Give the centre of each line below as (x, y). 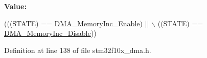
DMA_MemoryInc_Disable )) (50, 33)
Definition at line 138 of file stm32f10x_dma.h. (78, 50)
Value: (15, 6)
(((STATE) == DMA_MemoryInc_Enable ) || (77, 23)
